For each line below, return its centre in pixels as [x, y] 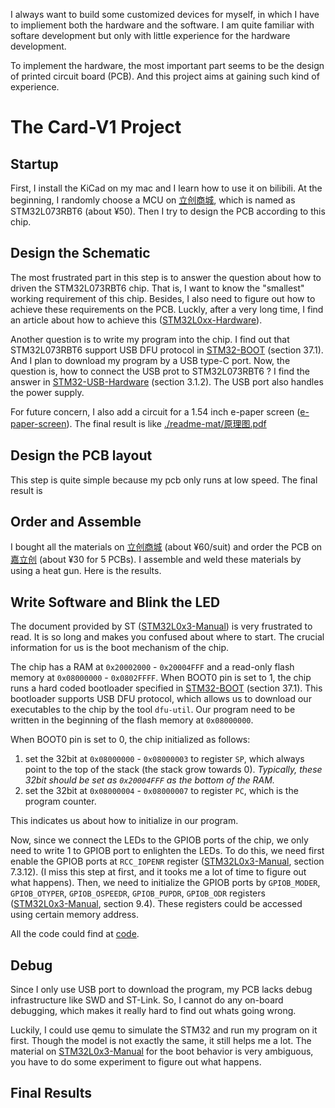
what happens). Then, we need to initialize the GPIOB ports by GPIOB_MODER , [165, 883]
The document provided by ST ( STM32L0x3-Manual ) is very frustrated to [161, 626]
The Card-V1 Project [96, 127]
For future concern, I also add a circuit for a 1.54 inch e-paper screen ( [155, 411]
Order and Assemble [76, 522]
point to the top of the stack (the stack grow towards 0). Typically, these [173, 770]
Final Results [51, 1093]
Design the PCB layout [81, 455]
